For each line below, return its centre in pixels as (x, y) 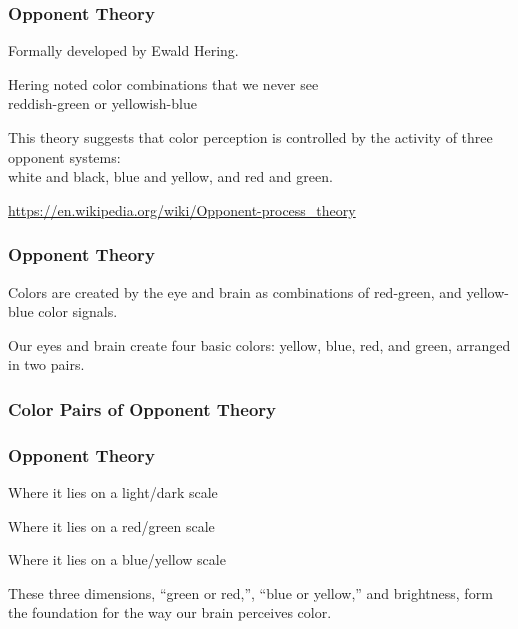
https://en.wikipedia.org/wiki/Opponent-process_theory (182, 209)
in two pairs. (46, 364)
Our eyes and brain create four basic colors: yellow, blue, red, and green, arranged (259, 344)
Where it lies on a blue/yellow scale (117, 559)
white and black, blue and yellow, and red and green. (170, 176)
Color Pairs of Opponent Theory (142, 408)
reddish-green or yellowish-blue (102, 103)
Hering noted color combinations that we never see (163, 83)
